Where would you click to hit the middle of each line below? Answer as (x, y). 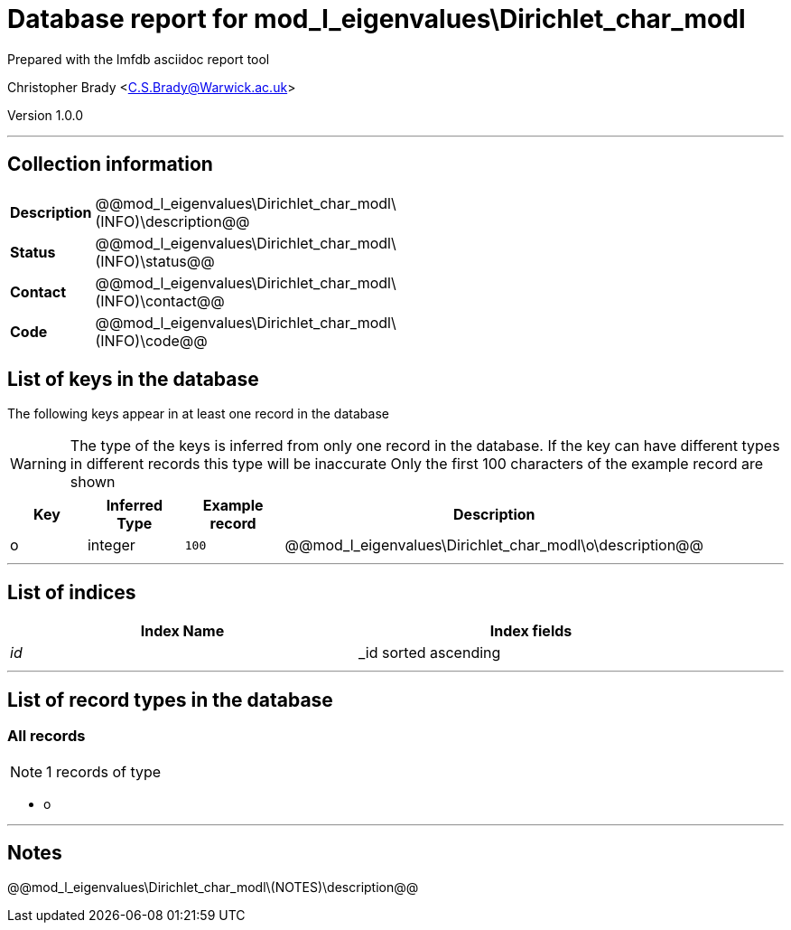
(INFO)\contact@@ (160, 301)
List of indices (72, 592)
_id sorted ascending (430, 653)
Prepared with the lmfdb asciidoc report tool (139, 59)
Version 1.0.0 (46, 115)
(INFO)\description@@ (172, 221)
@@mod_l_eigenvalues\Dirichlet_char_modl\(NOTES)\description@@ (213, 888)
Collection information (110, 164)
